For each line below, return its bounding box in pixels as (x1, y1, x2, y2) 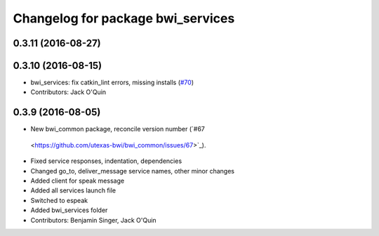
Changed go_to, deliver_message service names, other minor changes (30, 166, 235, 175)
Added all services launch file (30, 186, 116, 195)
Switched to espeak (30, 196, 88, 204)
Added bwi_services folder (30, 206, 108, 214)
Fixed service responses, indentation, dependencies (30, 157, 182, 165)
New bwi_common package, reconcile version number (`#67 (30, 125, 205, 133)
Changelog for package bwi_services (13, 11, 235, 26)
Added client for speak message (30, 176, 125, 185)
